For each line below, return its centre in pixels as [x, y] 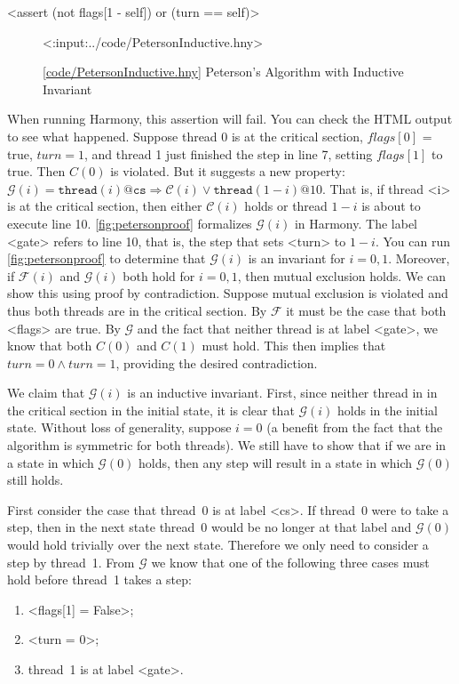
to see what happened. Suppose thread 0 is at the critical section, [185, 136]
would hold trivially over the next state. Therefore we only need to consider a [218, 545]
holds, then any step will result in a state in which [276, 462]
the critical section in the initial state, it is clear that [151, 410]
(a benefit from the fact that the [355, 427]
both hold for [159, 275]
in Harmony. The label [356, 223]
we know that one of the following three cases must [290, 562]
